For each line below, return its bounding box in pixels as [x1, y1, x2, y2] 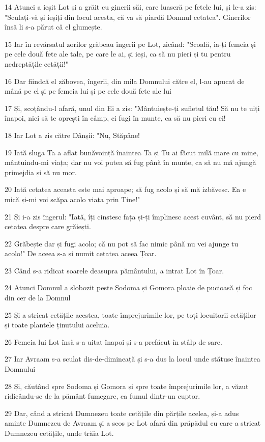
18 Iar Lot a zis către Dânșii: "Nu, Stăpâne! [5, 129, 140, 140]
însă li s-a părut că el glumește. [5, 21, 102, 32]
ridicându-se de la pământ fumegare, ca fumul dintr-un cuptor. [5, 391, 200, 401]
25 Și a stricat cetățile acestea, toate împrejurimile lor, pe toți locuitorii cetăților [5, 309, 256, 320]
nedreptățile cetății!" [5, 58, 69, 69]
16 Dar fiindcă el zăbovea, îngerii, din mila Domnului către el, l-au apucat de [5, 75, 245, 86]
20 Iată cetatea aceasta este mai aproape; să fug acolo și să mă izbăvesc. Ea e [5, 184, 246, 195]
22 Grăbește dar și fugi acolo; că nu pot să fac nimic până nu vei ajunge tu [5, 238, 239, 248]
